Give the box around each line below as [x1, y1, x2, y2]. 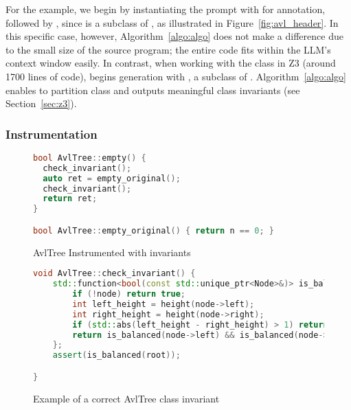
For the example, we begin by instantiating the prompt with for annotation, [5, 2, 326, 16]
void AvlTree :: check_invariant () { [33, 269, 196, 279]
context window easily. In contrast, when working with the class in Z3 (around [5, 56, 336, 70]
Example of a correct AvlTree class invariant [33, 391, 220, 405]
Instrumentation [5, 125, 98, 142]
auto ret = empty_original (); [43, 173, 181, 183]
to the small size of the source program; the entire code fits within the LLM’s [5, 42, 331, 56]
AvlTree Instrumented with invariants [33, 244, 191, 259]
